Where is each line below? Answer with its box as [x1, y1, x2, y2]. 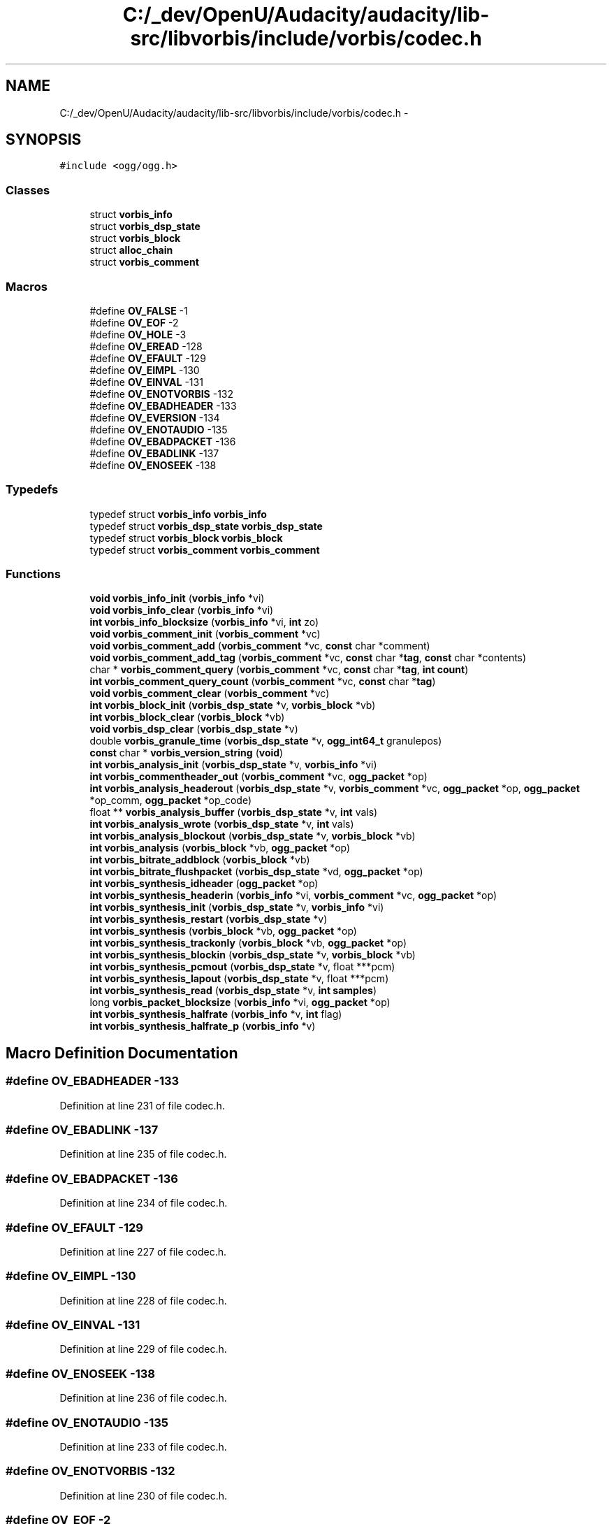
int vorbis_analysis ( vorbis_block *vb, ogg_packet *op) [89, 842, 351, 854]
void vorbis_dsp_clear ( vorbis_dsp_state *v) [89, 723, 298, 735]
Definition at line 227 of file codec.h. [59, 1245, 226, 1258]
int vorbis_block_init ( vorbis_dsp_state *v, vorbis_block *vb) [89, 699, 376, 712]
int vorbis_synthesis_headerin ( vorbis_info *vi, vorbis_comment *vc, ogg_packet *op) [89, 889, 497, 902]
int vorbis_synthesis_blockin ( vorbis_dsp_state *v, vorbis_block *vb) [89, 949, 416, 961]
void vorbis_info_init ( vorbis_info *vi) [89, 592, 265, 605]
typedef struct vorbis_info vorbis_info [89, 508, 267, 520]
